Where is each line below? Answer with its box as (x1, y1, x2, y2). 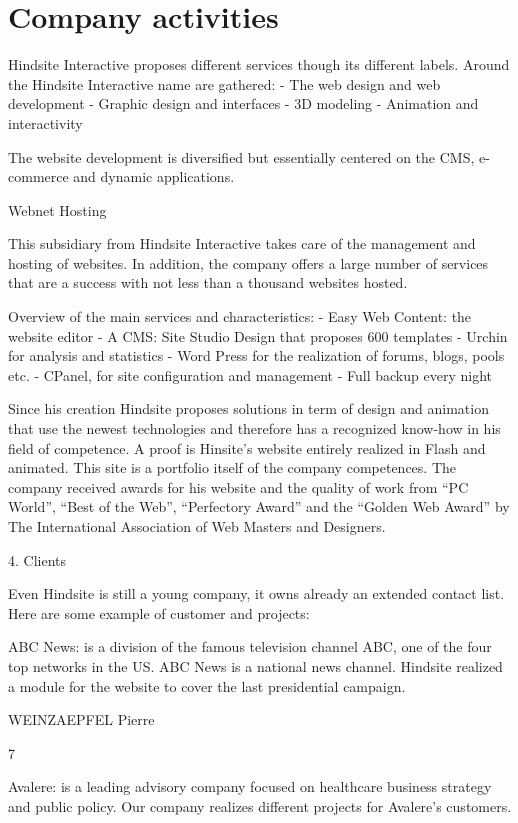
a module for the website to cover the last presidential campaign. (8, 675, 406, 696)
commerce (8, 166, 69, 187)
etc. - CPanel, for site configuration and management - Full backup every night (8, 364, 492, 385)
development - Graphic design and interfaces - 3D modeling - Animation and (8, 93, 479, 114)
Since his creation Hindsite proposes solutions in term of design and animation (8, 398, 489, 419)
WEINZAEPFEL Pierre (8, 709, 155, 730)
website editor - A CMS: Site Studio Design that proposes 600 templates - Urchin (8, 325, 508, 346)
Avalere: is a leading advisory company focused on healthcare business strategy (8, 776, 492, 797)
